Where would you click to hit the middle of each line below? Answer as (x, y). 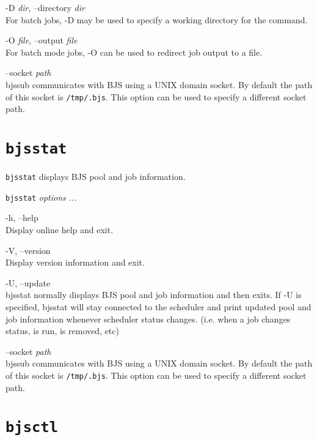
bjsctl (32, 427)
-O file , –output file (42, 40)
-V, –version (28, 250)
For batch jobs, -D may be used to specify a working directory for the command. (157, 19)
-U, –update (28, 282)
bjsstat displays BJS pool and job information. (96, 177)
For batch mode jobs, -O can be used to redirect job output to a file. (134, 52)
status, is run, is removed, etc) (62, 331)
